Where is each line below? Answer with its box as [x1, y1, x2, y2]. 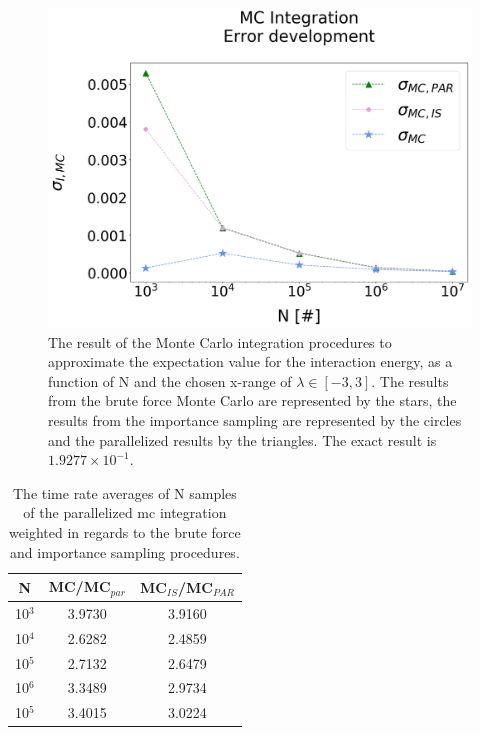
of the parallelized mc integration [23, 502, 227, 523]
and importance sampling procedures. [10, 541, 240, 562]
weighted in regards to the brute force [9, 522, 241, 542]
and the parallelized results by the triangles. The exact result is [48, 429, 437, 450]
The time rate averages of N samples [12, 482, 237, 503]
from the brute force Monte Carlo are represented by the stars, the [48, 390, 457, 411]
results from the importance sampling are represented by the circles [48, 410, 462, 431]
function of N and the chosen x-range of [48, 370, 292, 391]
